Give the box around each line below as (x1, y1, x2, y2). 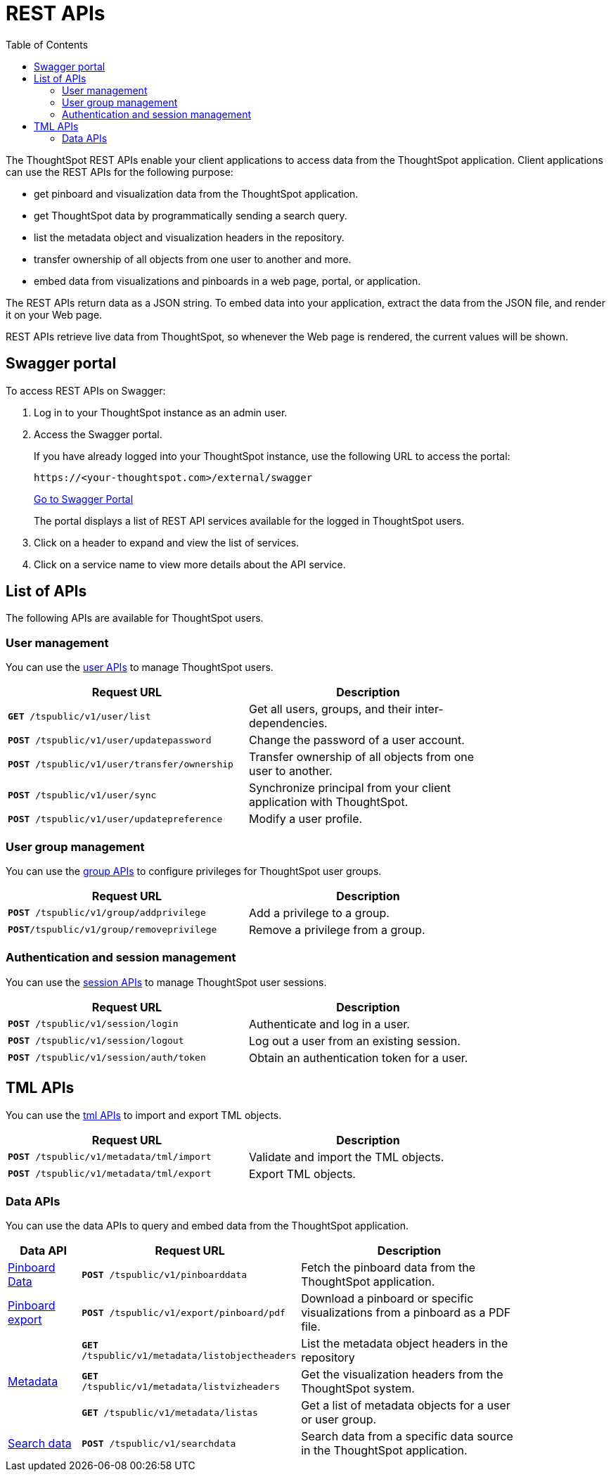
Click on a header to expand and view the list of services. (34, 536, 300, 549)
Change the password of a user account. (249, 733, 465, 748)
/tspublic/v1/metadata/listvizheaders (82, 1381, 281, 1393)
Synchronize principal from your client (249, 781, 451, 795)
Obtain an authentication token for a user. (249, 1050, 468, 1065)
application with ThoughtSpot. (249, 795, 409, 810)
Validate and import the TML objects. (249, 1149, 444, 1164)
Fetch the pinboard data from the (301, 1260, 476, 1275)
